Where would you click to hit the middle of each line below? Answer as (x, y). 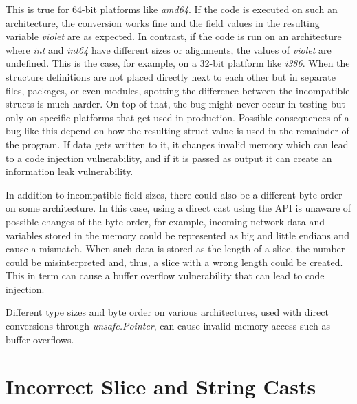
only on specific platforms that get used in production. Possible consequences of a (177, 117)
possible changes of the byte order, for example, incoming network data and (165, 221)
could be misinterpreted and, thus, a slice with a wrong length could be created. (174, 262)
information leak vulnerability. (69, 171)
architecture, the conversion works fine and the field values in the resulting (163, 22)
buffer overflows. (40, 339)
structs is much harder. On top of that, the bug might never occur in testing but (176, 104)
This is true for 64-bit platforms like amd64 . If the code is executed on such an (172, 9)
